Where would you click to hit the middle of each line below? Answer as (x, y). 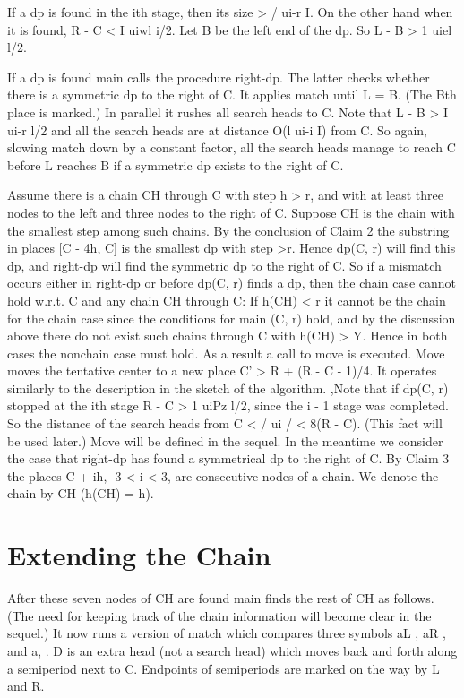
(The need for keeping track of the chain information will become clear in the (219, 615)
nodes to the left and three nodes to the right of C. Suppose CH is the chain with (231, 212)
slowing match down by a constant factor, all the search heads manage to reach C (232, 147)
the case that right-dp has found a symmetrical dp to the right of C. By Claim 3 (228, 458)
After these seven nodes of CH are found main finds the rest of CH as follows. (221, 598)
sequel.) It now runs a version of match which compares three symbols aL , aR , (227, 633)
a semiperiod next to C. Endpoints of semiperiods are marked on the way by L (223, 668)
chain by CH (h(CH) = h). (81, 493)
